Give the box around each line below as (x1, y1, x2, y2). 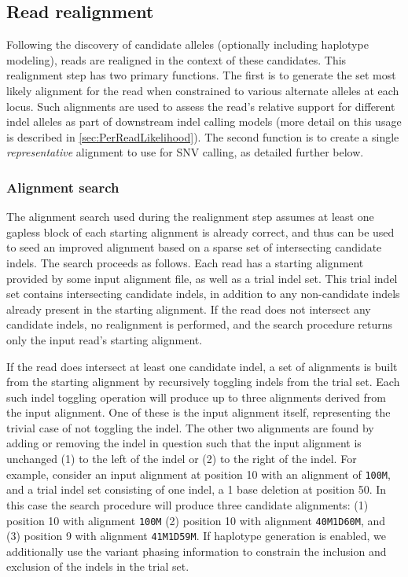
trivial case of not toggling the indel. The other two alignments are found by (6, 419, 374, 436)
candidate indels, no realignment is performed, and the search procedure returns (6, 316, 393, 333)
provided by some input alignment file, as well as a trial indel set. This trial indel (6, 270, 398, 286)
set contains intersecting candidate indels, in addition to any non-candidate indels (6, 285, 400, 302)
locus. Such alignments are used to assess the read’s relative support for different (6, 97, 395, 114)
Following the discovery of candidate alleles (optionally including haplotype (6, 36, 369, 53)
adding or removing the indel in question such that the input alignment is (6, 435, 362, 451)
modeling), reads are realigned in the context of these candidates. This (6, 51, 347, 68)
